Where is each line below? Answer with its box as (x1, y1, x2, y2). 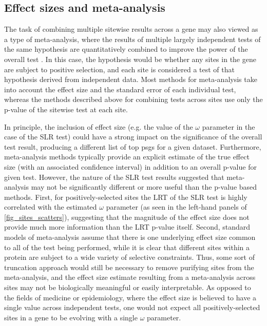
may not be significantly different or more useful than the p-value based (31, 181, 257, 192)
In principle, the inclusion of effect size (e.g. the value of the (4, 121, 193, 132)
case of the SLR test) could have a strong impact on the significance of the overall (4, 131, 262, 142)
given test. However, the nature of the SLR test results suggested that (4, 171, 224, 182)
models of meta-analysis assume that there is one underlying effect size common (4, 232, 256, 242)
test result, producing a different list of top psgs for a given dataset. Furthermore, (4, 141, 261, 152)
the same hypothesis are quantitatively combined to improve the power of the (4, 44, 248, 54)
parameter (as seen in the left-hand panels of (106, 201, 247, 212)
